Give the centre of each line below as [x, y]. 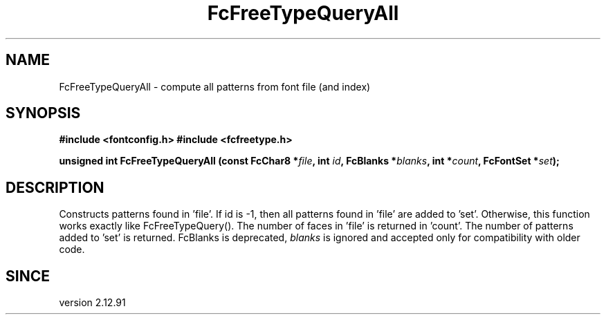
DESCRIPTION [55, 187]
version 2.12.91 [92, 303]
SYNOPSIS [43, 113]
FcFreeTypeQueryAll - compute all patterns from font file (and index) [215, 86]
